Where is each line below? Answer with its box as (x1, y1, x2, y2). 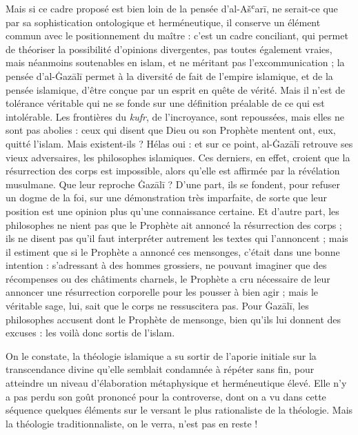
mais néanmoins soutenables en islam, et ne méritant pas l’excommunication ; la (6, 55, 345, 70)
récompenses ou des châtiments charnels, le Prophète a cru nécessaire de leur (6, 271, 330, 285)
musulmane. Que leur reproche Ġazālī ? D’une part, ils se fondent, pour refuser (6, 176, 341, 191)
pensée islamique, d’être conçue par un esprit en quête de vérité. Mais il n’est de (6, 82, 346, 97)
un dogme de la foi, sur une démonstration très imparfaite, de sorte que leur (6, 190, 328, 205)
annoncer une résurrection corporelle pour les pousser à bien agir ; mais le (6, 285, 319, 299)
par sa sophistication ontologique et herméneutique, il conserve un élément (6, 14, 321, 29)
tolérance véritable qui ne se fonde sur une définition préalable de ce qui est (6, 96, 325, 110)
